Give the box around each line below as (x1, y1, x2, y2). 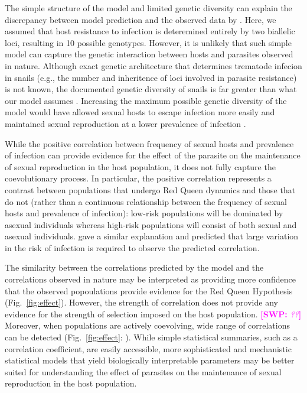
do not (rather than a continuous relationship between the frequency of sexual (5, 195, 287, 207)
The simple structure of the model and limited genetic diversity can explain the (5, 2, 292, 14)
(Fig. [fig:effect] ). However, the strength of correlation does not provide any (5, 296, 278, 308)
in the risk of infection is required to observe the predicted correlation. (5, 241, 260, 254)
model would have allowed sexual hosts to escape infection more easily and (5, 106, 275, 118)
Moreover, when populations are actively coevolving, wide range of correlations (5, 319, 290, 332)
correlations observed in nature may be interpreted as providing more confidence (5, 273, 296, 285)
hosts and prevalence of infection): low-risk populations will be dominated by (5, 207, 283, 219)
